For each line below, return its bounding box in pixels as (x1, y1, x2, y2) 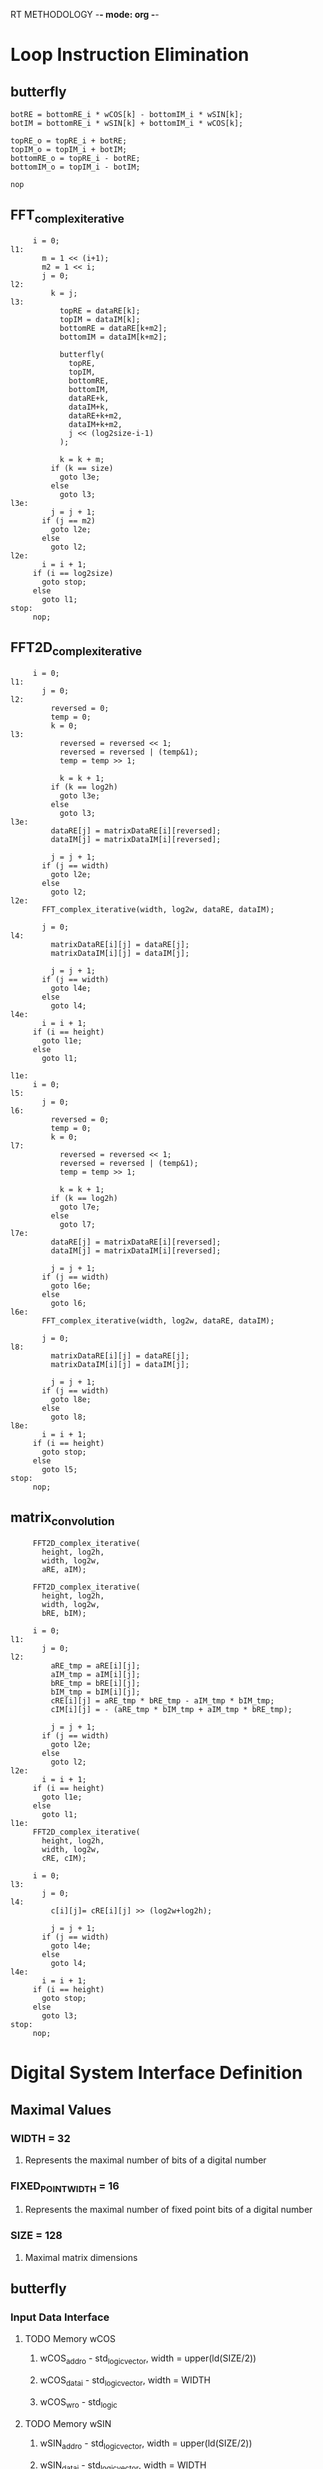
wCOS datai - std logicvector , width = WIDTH (39, 2374, 211, 2389)
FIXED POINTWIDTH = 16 (10, 2179, 120, 2195)
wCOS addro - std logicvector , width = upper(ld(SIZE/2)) (39, 2352, 257, 2367)
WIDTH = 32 (10, 2131, 71, 2145)
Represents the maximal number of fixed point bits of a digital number (24, 2204, 313, 2216)
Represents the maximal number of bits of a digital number (24, 2154, 267, 2166)
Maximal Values (10, 2101, 112, 2118)
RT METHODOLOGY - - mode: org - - (10, 9, 160, 20)
